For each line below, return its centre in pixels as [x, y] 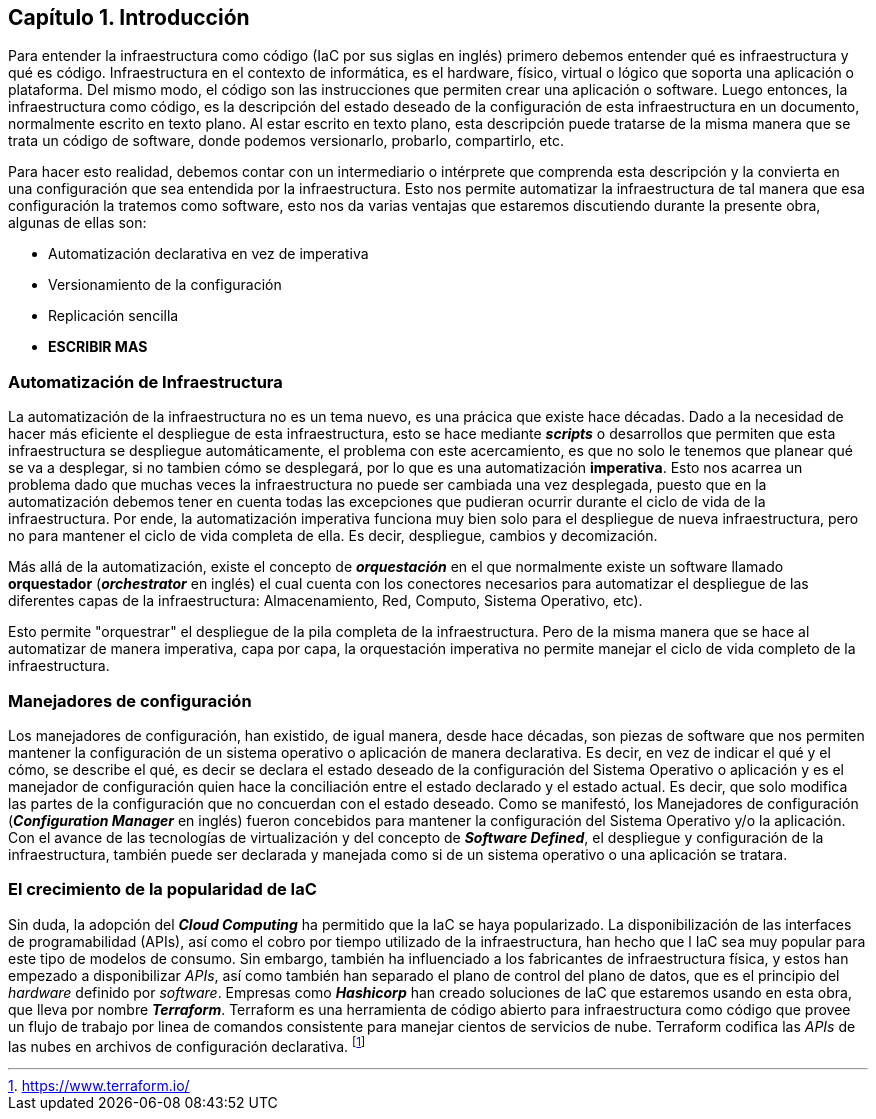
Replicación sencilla [113, 316]
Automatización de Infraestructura [145, 381]
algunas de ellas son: [77, 223]
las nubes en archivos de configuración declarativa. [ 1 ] [187, 1044]
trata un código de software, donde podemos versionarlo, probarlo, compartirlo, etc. [286, 141]
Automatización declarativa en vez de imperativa [208, 254]
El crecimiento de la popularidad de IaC [162, 889]
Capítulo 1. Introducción [129, 17]
